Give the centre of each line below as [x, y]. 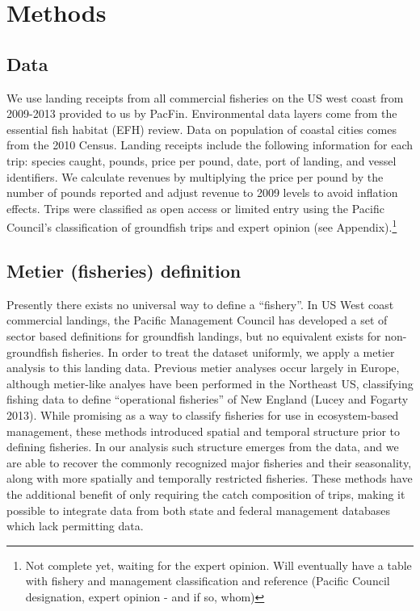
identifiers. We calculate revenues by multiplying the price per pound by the [195, 176]
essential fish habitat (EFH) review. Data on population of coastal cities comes [202, 129]
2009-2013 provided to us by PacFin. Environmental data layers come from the [202, 113]
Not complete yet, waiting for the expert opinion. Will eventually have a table [218, 565]
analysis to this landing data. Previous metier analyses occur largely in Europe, [203, 368]
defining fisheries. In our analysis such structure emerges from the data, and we [203, 447]
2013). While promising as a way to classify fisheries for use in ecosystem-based [203, 414]
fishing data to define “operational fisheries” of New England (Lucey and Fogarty [208, 399]
